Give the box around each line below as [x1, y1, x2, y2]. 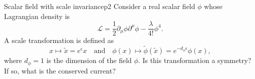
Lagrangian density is [4, 10, 70, 21]
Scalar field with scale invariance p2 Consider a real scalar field [4, 1, 195, 11]
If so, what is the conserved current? [4, 65, 116, 75]
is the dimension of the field [46, 55, 132, 65]
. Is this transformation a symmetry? [138, 55, 251, 65]
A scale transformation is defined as [4, 35, 114, 45]
